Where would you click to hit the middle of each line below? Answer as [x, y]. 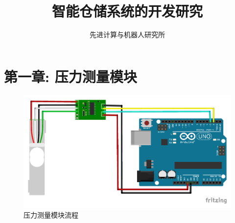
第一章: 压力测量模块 [70, 76]
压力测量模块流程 [51, 215]
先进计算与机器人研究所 [127, 34]
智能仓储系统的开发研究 [127, 11]
